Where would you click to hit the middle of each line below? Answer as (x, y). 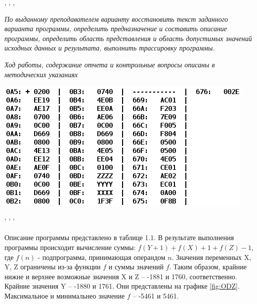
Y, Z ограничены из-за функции (53, 267)
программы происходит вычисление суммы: (70, 247)
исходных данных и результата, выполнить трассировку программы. (110, 48)
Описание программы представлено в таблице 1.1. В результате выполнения (119, 237)
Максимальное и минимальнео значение (65, 295)
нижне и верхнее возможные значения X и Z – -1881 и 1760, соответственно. (121, 276)
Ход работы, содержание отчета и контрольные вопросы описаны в (110, 64)
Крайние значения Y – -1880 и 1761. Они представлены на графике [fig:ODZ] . (122, 286)
